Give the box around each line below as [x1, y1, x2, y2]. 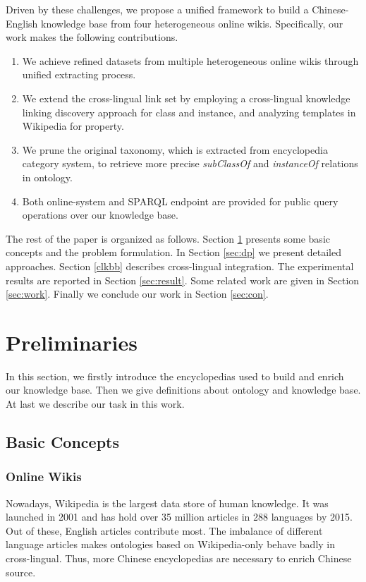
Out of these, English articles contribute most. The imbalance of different [6, 523, 323, 538]
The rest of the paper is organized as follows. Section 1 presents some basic [6, 231, 330, 245]
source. [6, 564, 36, 579]
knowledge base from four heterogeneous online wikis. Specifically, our [41, 16, 343, 30]
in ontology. [22, 169, 73, 184]
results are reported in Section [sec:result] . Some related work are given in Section [6, 272, 360, 287]
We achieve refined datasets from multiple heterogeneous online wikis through [22, 53, 359, 68]
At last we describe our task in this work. [6, 396, 185, 411]
